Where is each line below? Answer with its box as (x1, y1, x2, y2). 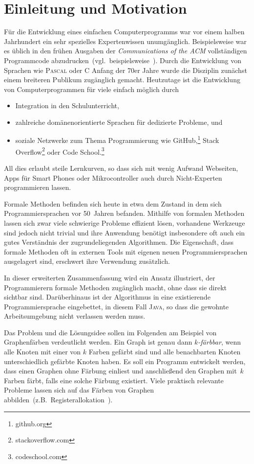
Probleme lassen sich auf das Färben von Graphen (4, 385, 154, 395)
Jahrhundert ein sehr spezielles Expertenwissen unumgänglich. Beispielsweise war (4, 36, 247, 46)
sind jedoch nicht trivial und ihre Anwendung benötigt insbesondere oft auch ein (4, 227, 245, 237)
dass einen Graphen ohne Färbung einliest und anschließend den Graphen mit (4, 366, 237, 376)
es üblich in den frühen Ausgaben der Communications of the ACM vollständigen (4, 46, 247, 56)
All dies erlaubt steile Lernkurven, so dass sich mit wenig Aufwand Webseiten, (4, 162, 238, 173)
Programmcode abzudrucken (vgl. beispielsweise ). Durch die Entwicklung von (4, 55, 241, 65)
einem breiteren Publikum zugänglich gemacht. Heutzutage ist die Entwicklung (4, 74, 240, 85)
